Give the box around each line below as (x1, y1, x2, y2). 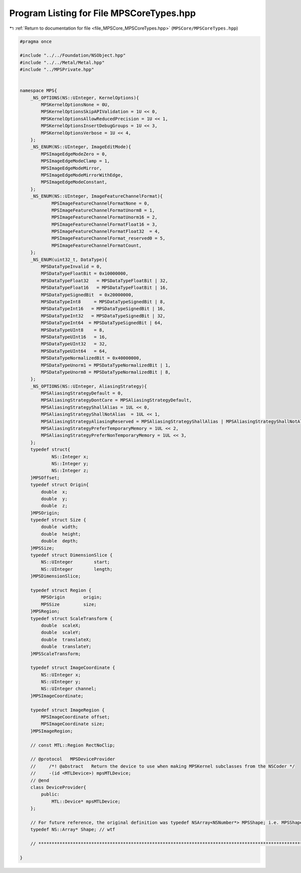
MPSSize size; (41, 601, 97, 607)
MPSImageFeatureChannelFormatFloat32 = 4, (51, 229, 161, 234)
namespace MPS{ (20, 88, 57, 94)
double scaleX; (41, 623, 81, 628)
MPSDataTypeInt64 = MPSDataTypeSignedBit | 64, (41, 320, 163, 326)
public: (41, 792, 60, 797)
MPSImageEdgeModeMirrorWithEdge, (41, 172, 123, 178)
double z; (41, 503, 68, 509)
